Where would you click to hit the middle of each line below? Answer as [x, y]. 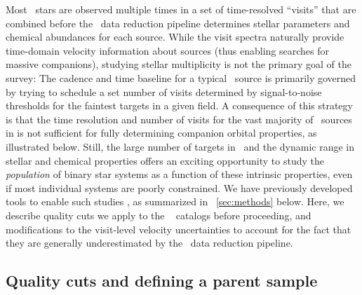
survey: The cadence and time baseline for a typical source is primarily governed [181, 77]
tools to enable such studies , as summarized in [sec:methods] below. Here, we [175, 201]
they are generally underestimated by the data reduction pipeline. [149, 243]
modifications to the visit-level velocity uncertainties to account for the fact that [179, 229]
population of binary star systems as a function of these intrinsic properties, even [179, 174]
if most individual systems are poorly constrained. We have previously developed [179, 187]
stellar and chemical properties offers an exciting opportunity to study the [165, 160]
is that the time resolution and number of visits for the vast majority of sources [179, 119]
